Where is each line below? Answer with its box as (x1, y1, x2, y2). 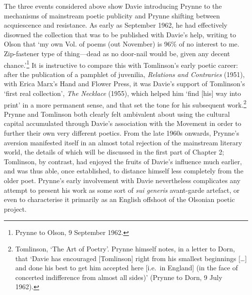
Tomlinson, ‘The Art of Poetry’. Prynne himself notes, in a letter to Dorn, (15, 243, 235, 253)
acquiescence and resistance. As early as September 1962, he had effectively (4, 20, 228, 30)
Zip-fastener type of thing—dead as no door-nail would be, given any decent (4, 48, 230, 58)
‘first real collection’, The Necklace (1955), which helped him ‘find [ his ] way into (4, 88, 241, 98)
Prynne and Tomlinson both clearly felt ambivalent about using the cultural (4, 109, 230, 119)
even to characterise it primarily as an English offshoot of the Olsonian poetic (4, 194, 235, 204)
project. (4, 203, 27, 214)
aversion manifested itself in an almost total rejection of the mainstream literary (4, 137, 242, 147)
